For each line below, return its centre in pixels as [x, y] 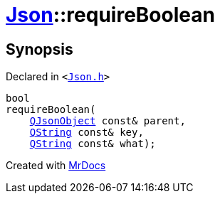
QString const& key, [87, 133]
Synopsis [40, 49]
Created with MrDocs [56, 166]
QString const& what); [93, 144]
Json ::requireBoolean [110, 15]
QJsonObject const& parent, [108, 121]
